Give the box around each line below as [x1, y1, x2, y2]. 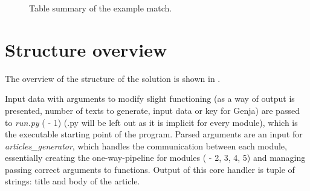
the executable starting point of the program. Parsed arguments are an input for [5, 128, 303, 140]
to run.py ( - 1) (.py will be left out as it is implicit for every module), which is [5, 116, 298, 128]
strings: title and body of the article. [5, 175, 140, 187]
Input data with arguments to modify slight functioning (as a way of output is [5, 92, 295, 105]
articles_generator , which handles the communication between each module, [5, 139, 287, 152]
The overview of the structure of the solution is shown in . [5, 72, 221, 84]
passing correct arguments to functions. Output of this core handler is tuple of [5, 163, 295, 175]
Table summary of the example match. [29, 2, 172, 14]
